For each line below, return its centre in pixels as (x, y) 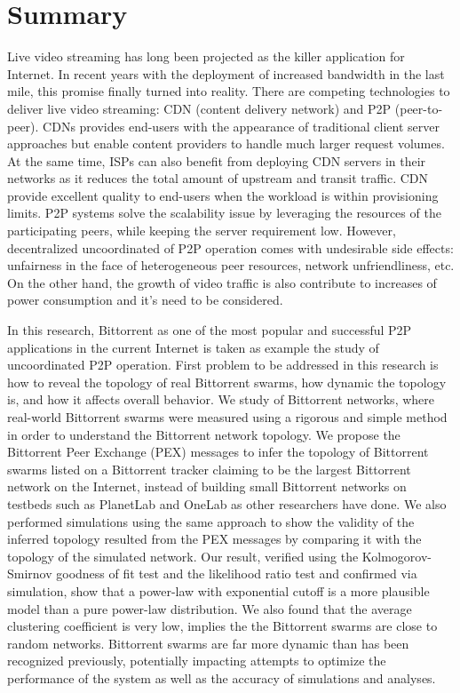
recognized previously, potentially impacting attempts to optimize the (197, 661)
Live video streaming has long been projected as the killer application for (206, 56)
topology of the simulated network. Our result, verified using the (183, 556)
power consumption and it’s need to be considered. (145, 300)
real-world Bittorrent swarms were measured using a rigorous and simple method (227, 417)
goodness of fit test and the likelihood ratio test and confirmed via (237, 574)
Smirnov (30, 574)
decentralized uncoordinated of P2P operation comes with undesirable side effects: (230, 247)
